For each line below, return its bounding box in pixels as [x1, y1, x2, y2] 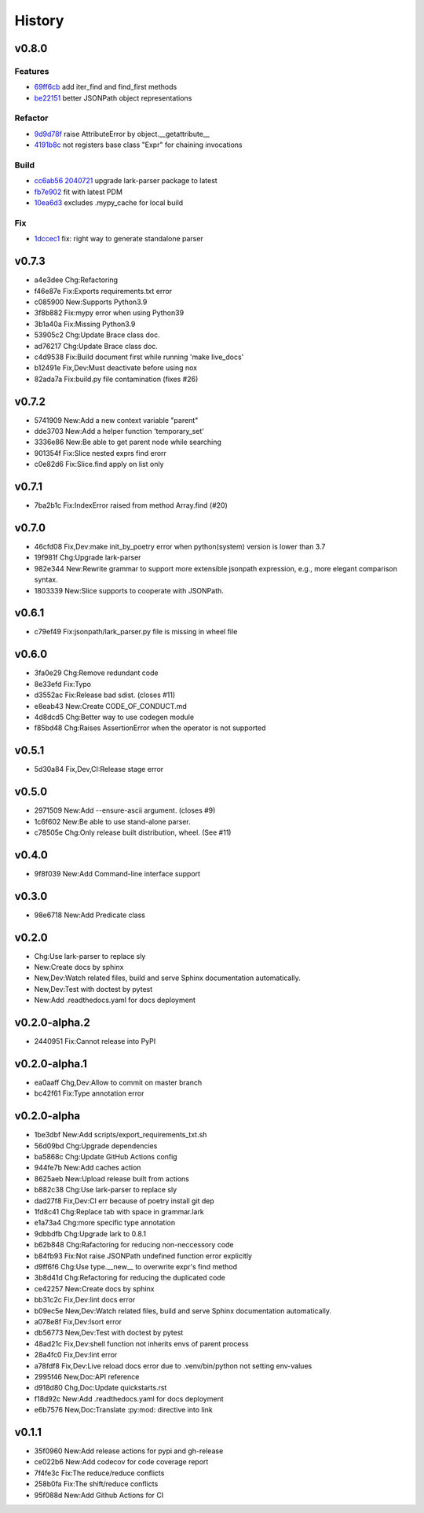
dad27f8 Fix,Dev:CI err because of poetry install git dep [34, 1195, 215, 1206]
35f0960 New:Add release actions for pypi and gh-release [34, 1446, 224, 1456]
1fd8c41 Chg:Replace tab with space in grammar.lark [34, 1207, 204, 1217]
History [14, 12, 64, 29]
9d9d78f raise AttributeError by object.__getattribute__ [34, 129, 210, 138]
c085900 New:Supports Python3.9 [34, 297, 148, 307]
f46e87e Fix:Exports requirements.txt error [34, 286, 173, 296]
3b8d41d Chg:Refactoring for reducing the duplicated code [34, 1273, 225, 1283]
